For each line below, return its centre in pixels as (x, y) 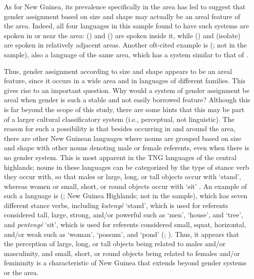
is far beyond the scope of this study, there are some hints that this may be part (124, 109)
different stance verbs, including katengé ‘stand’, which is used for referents (116, 205)
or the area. (21, 272)
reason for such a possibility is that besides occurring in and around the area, (120, 128)
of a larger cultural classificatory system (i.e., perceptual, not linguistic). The (119, 119)
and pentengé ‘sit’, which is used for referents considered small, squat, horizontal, (125, 224)
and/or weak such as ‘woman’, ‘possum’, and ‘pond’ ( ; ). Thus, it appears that (122, 234)
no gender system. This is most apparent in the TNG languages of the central (120, 157)
